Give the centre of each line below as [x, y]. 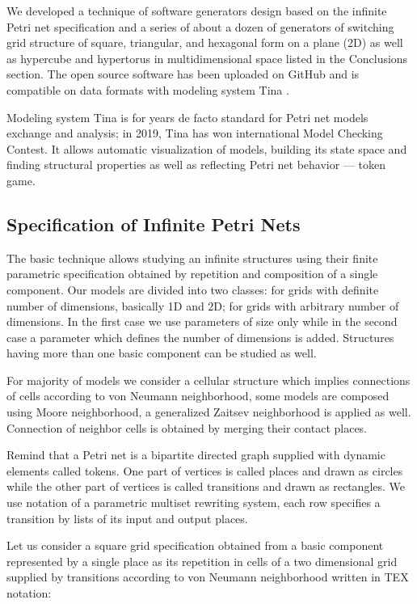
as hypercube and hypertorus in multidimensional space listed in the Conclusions [207, 58]
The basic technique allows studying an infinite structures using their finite [192, 258]
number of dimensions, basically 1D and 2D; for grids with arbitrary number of [203, 305]
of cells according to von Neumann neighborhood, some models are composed [198, 396]
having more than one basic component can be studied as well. [162, 353]
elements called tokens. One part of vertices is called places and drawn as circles [205, 470]
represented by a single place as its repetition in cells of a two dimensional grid [202, 561]
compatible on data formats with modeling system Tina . [148, 89]
